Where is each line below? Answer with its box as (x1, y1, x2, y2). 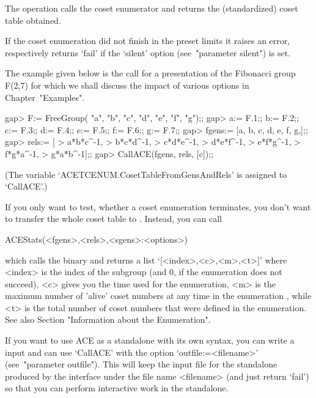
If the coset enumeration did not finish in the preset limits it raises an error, (5, 34, 290, 47)
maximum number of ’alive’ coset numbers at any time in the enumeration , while (5, 289, 312, 302)
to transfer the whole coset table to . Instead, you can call (5, 212, 222, 225)
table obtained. (5, 13, 61, 26)
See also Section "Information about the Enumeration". (5, 313, 211, 326)
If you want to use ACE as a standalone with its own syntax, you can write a (5, 334, 295, 347)
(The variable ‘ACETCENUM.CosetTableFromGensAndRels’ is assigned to (5, 168, 287, 180)
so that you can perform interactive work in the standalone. (5, 381, 229, 394)
